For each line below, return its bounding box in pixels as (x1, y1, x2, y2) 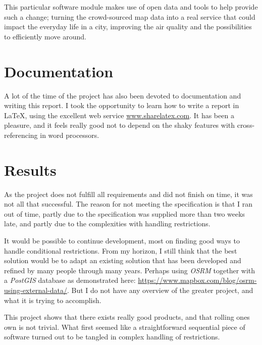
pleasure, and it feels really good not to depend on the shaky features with (4, 120, 235, 130)
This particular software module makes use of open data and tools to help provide (4, 2, 258, 12)
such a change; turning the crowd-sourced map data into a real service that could (4, 11, 255, 22)
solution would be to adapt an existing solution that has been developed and (4, 255, 241, 266)
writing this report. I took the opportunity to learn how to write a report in (4, 100, 239, 111)
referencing (4, 129, 38, 140)
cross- (237, 120, 255, 130)
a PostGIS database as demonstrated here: (4, 275, 136, 285)
